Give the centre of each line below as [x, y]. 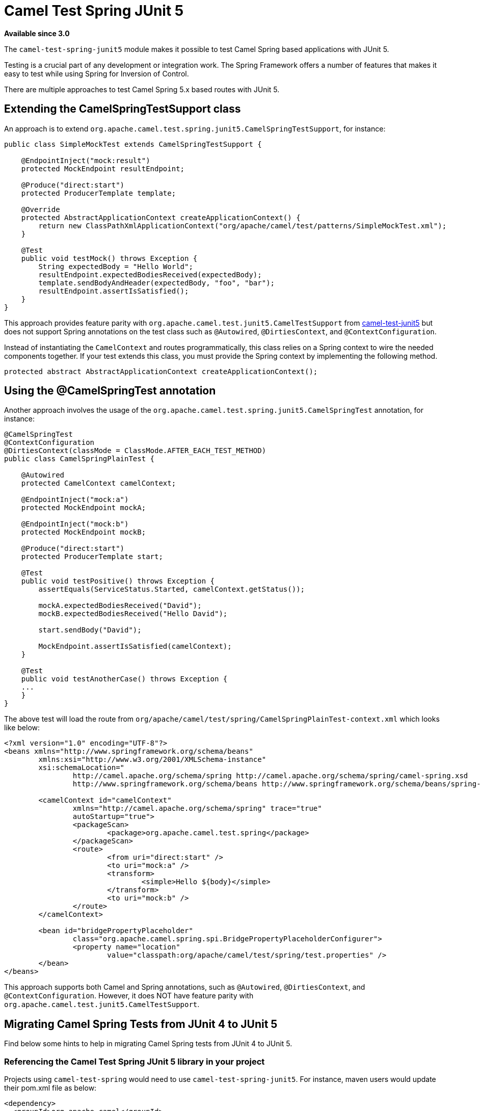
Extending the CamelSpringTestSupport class [123, 109]
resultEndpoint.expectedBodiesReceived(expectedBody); [150, 274]
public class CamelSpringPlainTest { [79, 459]
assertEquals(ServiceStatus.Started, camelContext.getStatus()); [172, 589]
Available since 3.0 [37, 33]
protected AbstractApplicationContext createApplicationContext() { [161, 217]
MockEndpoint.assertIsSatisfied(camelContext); [135, 646]
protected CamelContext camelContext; [99, 483]
